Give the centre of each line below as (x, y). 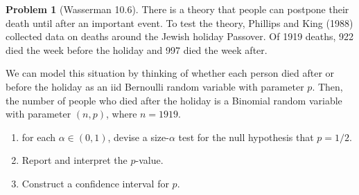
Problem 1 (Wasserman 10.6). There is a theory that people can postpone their (177, 9)
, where (122, 114)
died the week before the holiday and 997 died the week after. (137, 49)
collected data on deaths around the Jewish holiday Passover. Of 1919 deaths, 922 (180, 36)
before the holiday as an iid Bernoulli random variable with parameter (155, 86)
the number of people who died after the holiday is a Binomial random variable (174, 100)
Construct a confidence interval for (95, 183)
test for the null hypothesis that (246, 137)
